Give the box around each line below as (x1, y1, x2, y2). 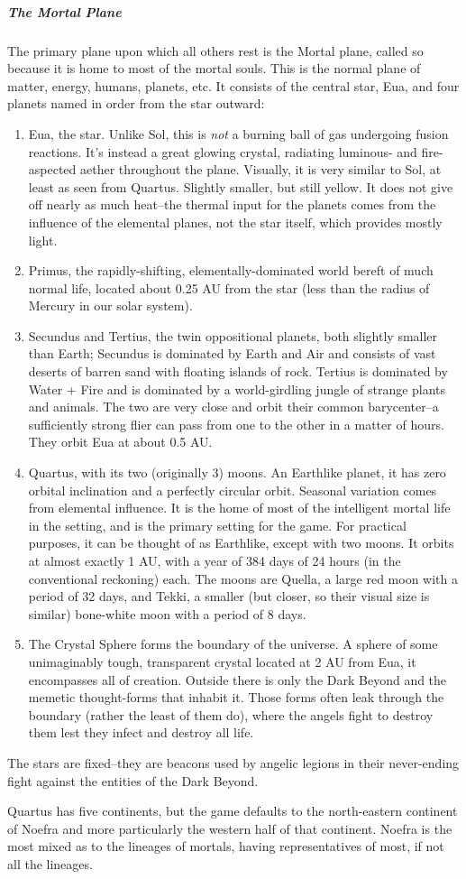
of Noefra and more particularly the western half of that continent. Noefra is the (7, 819, 452, 837)
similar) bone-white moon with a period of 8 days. (28, 604, 306, 623)
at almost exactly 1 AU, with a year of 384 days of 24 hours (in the (28, 551, 401, 569)
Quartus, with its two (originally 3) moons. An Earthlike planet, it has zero (28, 463, 446, 482)
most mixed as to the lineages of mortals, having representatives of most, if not (7, 837, 444, 856)
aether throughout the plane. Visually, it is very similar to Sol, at (80, 160, 442, 179)
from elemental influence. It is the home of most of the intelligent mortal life (28, 498, 451, 517)
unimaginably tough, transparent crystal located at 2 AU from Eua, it (28, 652, 416, 671)
